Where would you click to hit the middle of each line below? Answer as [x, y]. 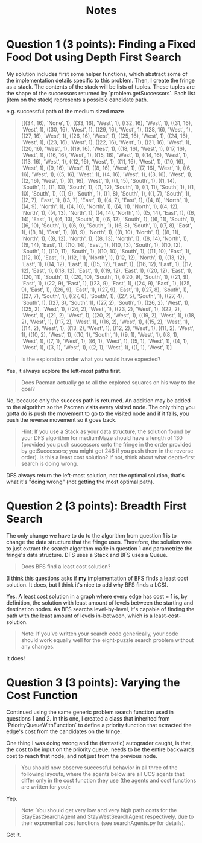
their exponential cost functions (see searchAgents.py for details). [103, 823]
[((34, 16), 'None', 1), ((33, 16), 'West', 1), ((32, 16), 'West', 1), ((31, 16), [106, 123]
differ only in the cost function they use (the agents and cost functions [109, 780]
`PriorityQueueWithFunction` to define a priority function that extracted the [99, 725]
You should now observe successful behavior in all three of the [99, 768]
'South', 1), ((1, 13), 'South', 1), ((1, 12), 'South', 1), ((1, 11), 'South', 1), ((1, [108, 187]
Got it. [14, 835]
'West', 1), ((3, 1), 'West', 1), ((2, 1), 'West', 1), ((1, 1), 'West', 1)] [96, 347]
